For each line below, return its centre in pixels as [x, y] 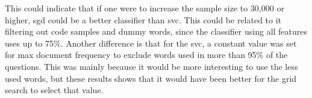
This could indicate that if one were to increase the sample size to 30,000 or [145, 8]
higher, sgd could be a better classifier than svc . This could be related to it [143, 19]
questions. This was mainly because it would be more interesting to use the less [151, 66]
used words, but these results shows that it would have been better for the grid [151, 78]
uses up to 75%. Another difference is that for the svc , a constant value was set [151, 43]
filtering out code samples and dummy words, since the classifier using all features [156, 31]
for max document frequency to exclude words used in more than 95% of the [146, 55]
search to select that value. [54, 90]
